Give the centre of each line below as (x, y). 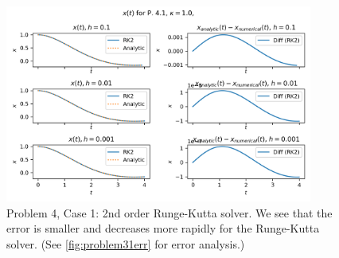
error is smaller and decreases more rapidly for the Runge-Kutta (163, 228)
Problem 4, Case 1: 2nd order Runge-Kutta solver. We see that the (169, 212)
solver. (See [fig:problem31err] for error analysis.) (126, 243)
